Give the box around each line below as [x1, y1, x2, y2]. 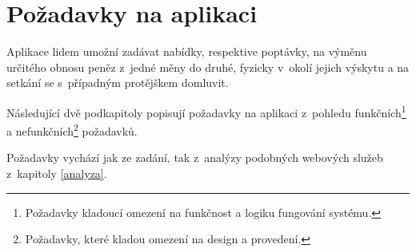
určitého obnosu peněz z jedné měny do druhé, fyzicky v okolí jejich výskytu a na [6, 58, 410, 75]
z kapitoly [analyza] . [6, 165, 107, 181]
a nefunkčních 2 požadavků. [6, 120, 138, 139]
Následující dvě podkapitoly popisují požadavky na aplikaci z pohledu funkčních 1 [6, 101, 406, 120]
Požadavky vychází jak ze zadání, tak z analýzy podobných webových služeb [6, 149, 383, 166]
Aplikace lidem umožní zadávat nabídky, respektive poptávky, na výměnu [6, 43, 367, 60]
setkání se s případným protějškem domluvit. [6, 74, 229, 91]
